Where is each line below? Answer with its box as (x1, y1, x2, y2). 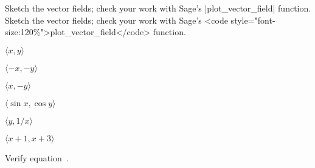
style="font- (230, 13, 275, 26)
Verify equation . (5, 151, 69, 164)
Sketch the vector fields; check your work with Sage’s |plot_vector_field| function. (5, 2, 311, 14)
